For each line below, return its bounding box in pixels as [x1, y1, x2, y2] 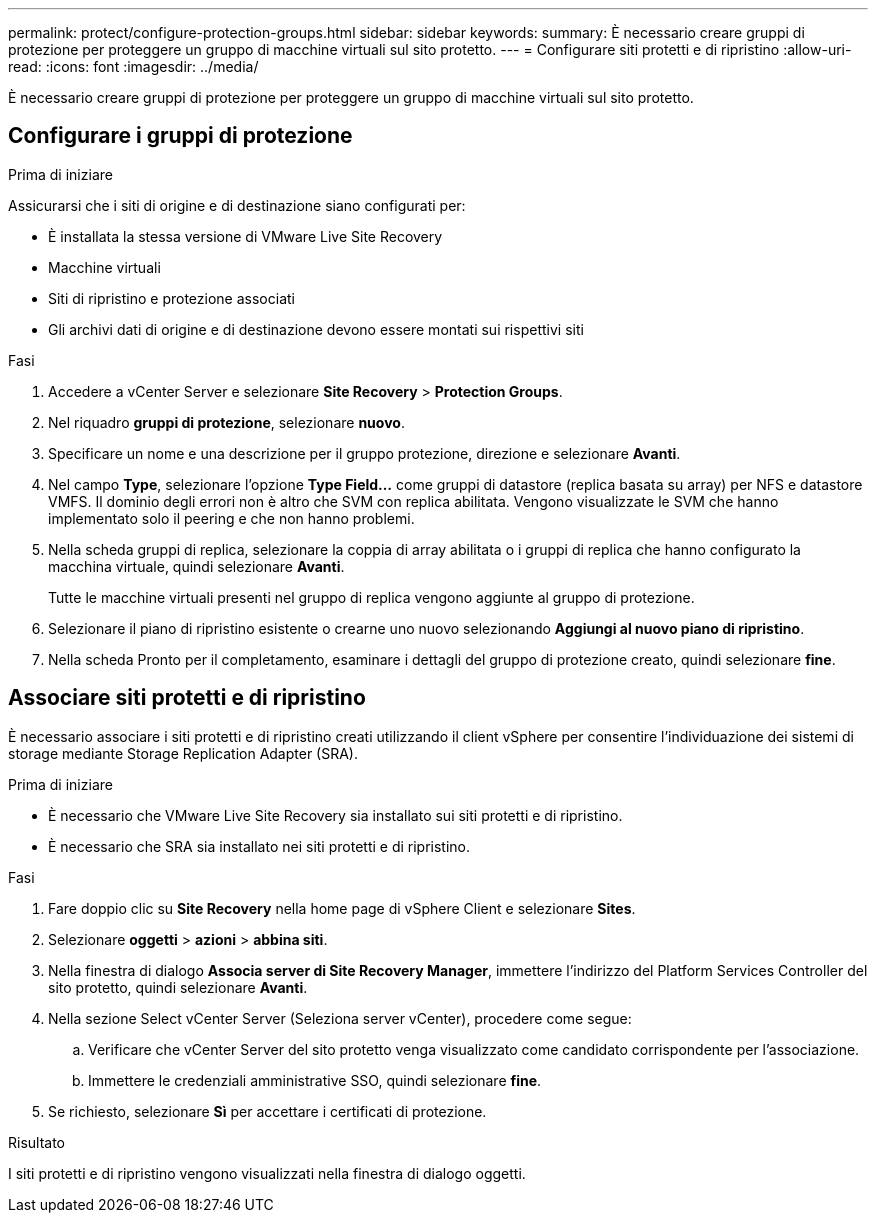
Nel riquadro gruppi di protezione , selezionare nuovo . [48, 413, 405, 431]
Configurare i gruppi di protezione [8, 123, 353, 149]
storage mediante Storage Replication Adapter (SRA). [8, 744, 359, 762]
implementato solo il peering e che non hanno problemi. [48, 509, 415, 527]
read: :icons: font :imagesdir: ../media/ [8, 58, 259, 75]
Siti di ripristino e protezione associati [48, 289, 295, 307]
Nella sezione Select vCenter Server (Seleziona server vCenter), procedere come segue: [48, 1009, 632, 1027]
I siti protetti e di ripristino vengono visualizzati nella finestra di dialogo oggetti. [8, 1164, 526, 1182]
